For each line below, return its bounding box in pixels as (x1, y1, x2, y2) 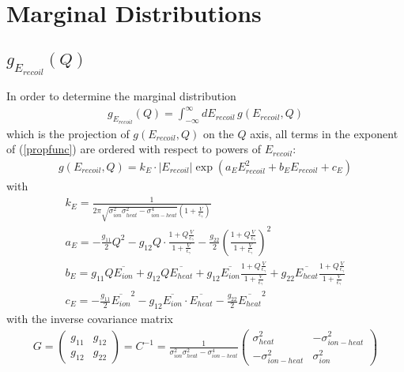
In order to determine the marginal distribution (6, 88, 236, 104)
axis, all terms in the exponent (250, 125, 398, 141)
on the (202, 125, 234, 141)
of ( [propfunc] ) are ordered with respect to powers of (6, 141, 262, 157)
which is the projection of (6, 125, 130, 141)
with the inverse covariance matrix (6, 310, 173, 326)
